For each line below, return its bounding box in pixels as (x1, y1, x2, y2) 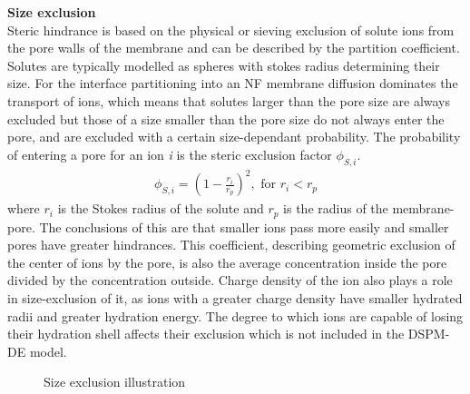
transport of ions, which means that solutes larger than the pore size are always (7, 91, 451, 110)
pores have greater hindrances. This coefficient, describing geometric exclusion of (7, 235, 455, 254)
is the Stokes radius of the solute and (57, 199, 264, 218)
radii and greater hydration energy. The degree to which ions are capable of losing (7, 306, 464, 325)
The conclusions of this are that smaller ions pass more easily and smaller (39, 217, 449, 236)
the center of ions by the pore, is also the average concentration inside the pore (7, 252, 447, 271)
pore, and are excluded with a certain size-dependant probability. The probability (7, 127, 461, 146)
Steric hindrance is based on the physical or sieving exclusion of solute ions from (7, 20, 455, 39)
